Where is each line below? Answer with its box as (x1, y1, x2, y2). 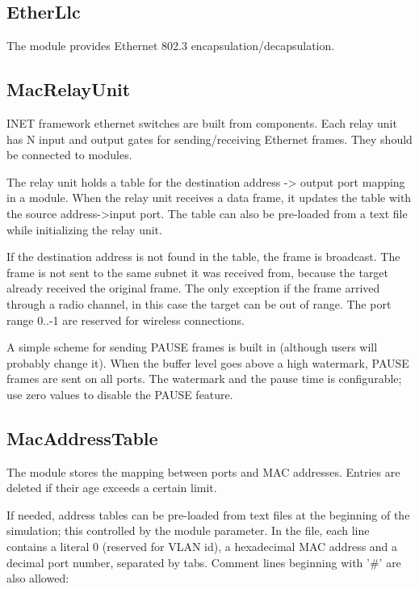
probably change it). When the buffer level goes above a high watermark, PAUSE (6, 354, 409, 371)
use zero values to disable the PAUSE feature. (6, 385, 233, 402)
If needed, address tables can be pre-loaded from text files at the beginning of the (6, 506, 410, 523)
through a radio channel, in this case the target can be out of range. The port (6, 295, 392, 312)
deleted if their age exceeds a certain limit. (6, 479, 217, 496)
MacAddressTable (6, 425, 158, 450)
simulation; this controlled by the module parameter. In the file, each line (6, 522, 370, 539)
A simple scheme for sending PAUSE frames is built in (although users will (6, 339, 378, 356)
